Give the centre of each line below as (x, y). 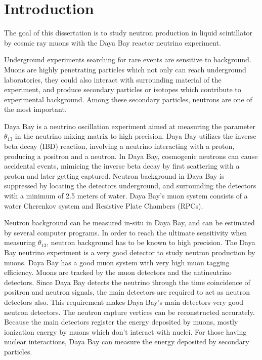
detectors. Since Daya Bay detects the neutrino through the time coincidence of (127, 282)
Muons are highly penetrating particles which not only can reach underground (125, 69)
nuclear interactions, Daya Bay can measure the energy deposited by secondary (127, 342)
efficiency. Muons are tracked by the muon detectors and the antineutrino (118, 272)
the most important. (35, 109)
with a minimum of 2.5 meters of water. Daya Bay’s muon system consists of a (126, 196)
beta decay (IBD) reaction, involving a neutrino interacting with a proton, (119, 146)
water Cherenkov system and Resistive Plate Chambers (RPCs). (104, 205)
